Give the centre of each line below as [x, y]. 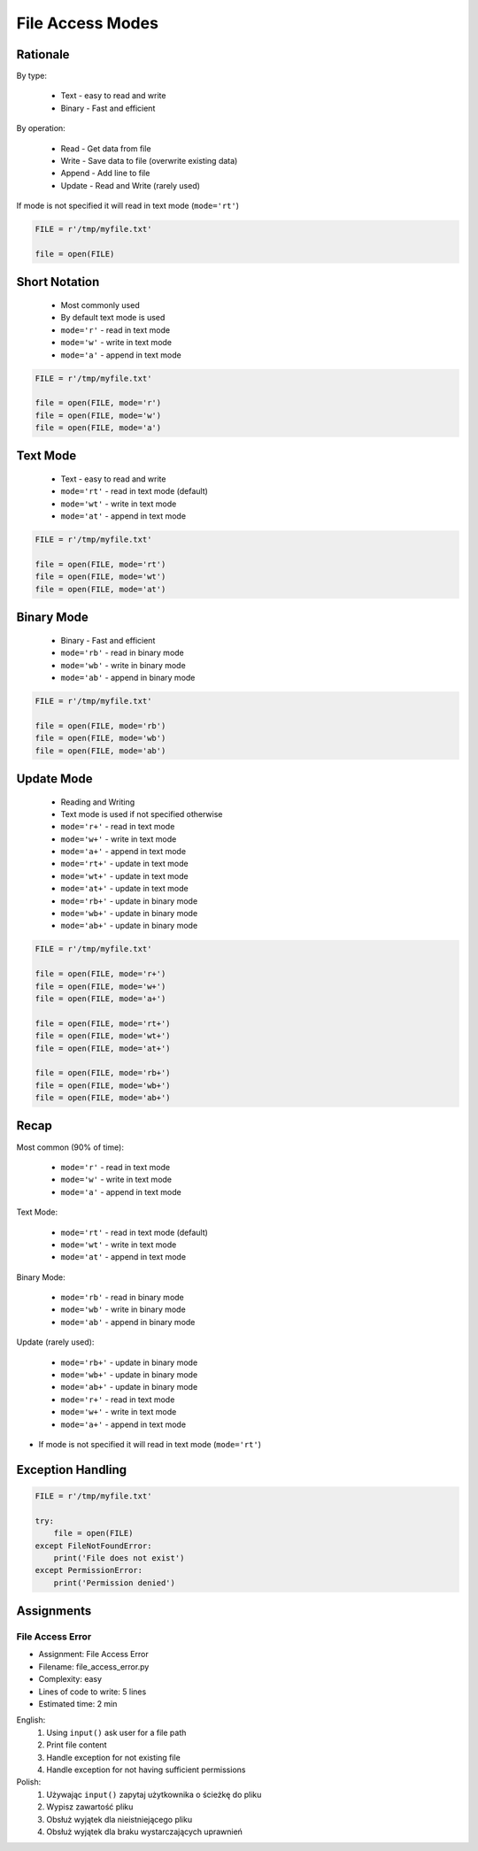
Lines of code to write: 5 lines [93, 1692]
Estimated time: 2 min [78, 1704]
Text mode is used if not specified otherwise [142, 814]
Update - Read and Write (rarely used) [131, 185]
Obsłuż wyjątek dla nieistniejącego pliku [119, 1819]
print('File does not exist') [119, 1558]
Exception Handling [72, 1469]
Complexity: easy [70, 1679]
